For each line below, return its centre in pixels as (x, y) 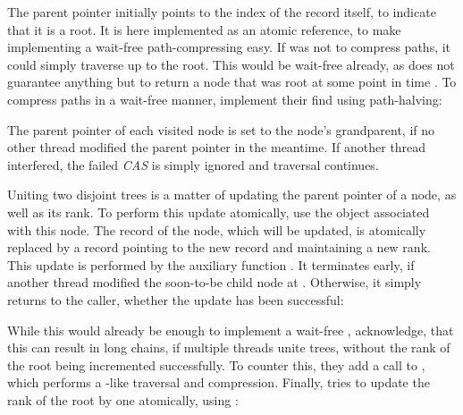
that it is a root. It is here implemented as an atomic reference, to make (204, 29)
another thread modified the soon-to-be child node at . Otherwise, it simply (215, 282)
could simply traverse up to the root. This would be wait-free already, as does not (231, 64)
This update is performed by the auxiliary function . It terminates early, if (211, 264)
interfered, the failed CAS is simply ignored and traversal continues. (193, 164)
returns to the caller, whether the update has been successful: (176, 299)
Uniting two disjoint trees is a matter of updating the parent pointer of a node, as (232, 195)
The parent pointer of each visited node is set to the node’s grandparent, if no (221, 129)
